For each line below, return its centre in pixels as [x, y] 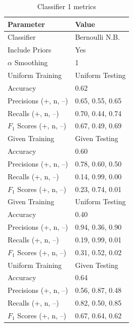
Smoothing [31, 62]
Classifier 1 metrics [66, 6]
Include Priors [30, 50]
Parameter [26, 24]
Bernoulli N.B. [98, 37]
